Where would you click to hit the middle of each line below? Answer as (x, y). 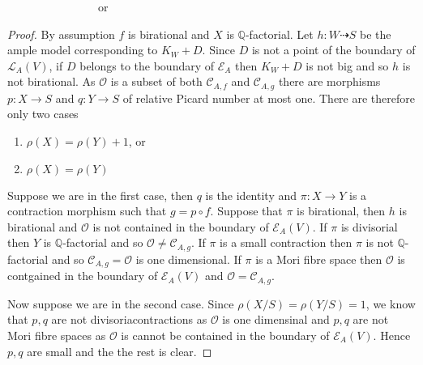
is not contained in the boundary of (181, 226)
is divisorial (369, 226)
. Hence (392, 335)
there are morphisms (329, 81)
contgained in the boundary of (83, 276)
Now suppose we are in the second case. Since (121, 303)
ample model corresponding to (83, 50)
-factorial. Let (279, 34)
